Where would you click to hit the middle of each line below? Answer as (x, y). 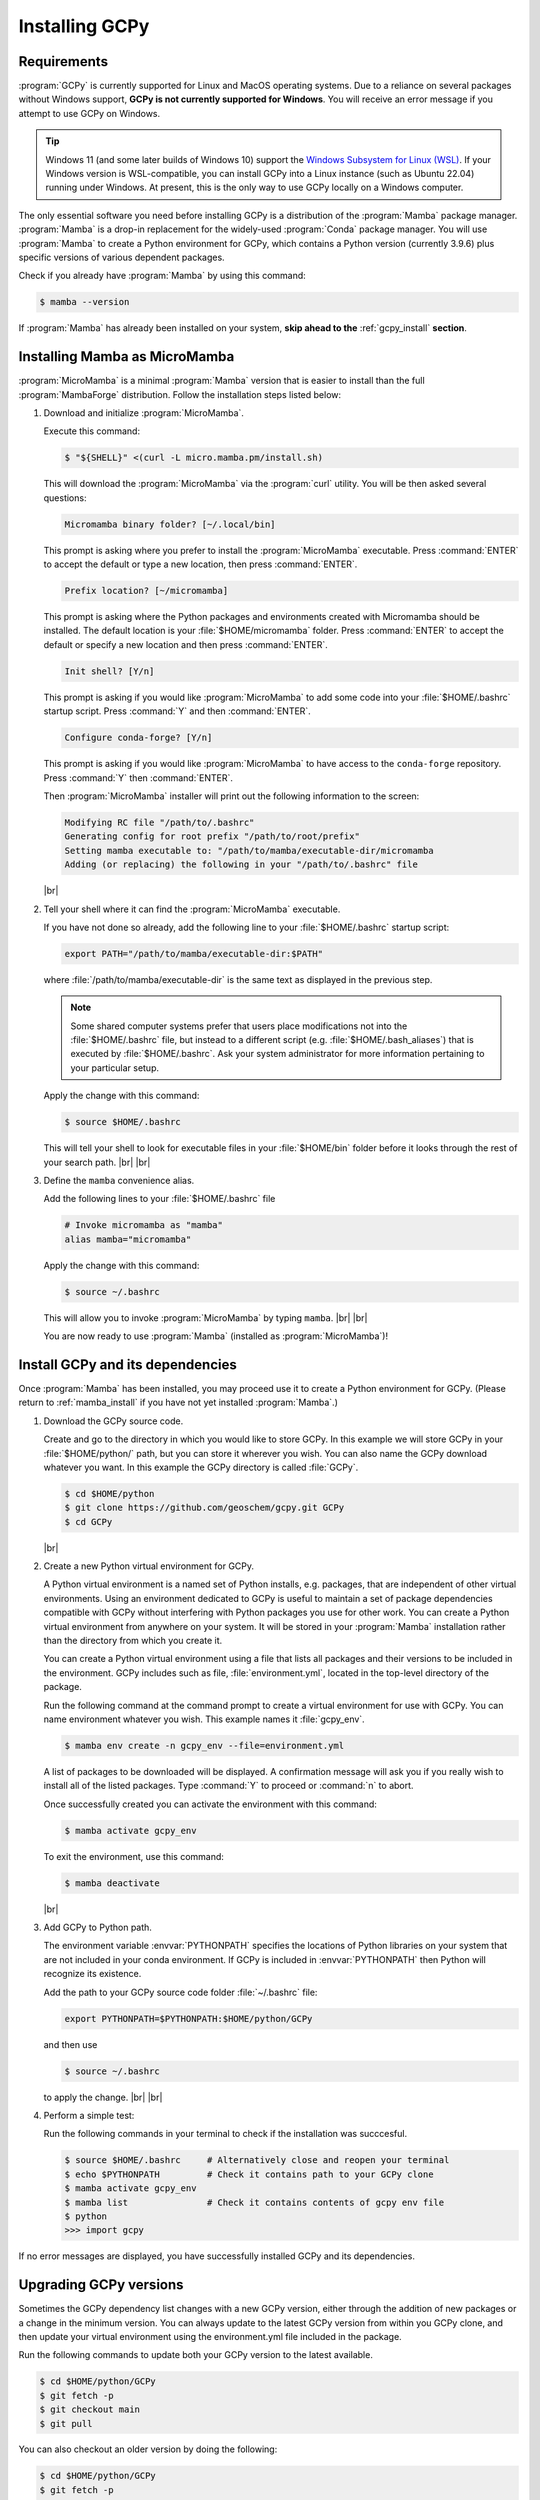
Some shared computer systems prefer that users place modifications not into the (239, 1026)
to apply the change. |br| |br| (103, 2097)
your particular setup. (115, 1067)
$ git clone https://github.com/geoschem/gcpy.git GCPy (204, 1508)
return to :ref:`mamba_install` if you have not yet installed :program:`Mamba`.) (178, 1402)
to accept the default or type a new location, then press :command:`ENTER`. (200, 564)
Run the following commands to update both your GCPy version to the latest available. (196, 2355)
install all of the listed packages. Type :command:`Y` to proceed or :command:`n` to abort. (228, 1786)
